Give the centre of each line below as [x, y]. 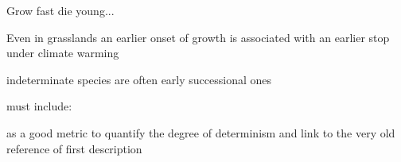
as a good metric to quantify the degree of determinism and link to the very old [201, 132]
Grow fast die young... [60, 10]
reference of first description [74, 148]
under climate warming [63, 53]
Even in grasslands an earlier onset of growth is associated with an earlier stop [198, 37]
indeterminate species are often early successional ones [139, 79]
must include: [39, 106]
